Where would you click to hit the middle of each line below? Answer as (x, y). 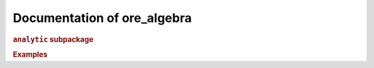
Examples (30, 54)
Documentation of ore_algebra (102, 18)
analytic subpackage (53, 39)
